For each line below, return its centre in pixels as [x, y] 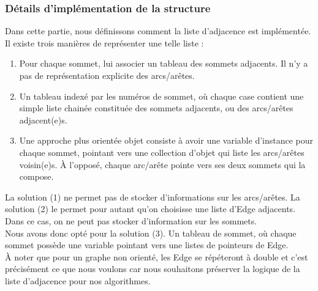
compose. [36, 176]
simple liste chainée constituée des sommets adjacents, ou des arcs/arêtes [156, 108]
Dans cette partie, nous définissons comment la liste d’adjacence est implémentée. [158, 31]
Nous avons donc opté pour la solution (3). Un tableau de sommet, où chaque [151, 233]
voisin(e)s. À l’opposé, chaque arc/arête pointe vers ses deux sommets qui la [162, 164]
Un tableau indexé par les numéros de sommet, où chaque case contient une [161, 96]
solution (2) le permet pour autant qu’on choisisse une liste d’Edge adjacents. [150, 209]
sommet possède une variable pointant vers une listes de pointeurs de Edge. [147, 245]
